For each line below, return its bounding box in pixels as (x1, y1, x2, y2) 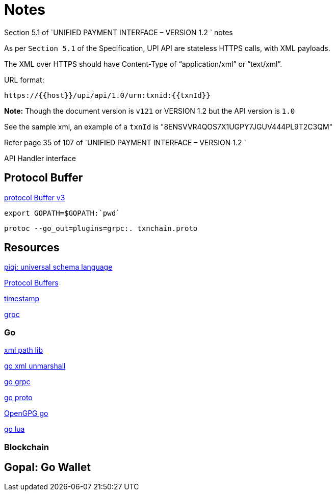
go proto (4, 393, 33, 402)
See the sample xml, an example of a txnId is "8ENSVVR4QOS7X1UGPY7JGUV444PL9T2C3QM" (4, 122, 333, 131)
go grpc (4, 377, 31, 386)
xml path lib (4, 346, 43, 355)
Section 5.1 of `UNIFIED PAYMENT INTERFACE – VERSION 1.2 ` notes (4, 28, 233, 37)
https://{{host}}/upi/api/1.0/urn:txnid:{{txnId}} (4, 91, 211, 99)
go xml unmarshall (4, 361, 66, 371)
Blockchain (4, 441, 49, 452)
